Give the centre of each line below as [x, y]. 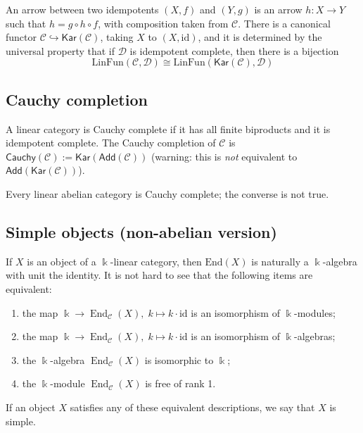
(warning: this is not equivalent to [224, 156]
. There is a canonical [284, 23]
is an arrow [278, 9]
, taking [117, 37]
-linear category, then [156, 261]
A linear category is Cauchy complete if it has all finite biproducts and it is [168, 128]
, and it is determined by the [260, 37]
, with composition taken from [163, 23]
